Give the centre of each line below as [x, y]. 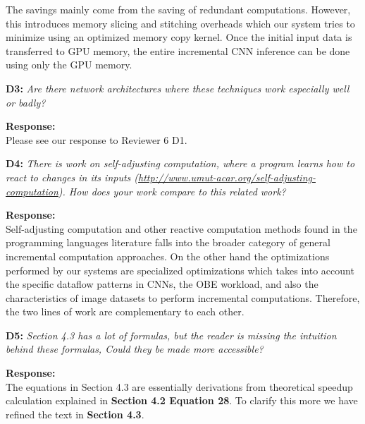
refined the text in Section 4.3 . [75, 414]
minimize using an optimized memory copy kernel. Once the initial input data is [179, 37]
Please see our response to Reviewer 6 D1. [97, 139]
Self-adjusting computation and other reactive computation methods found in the [181, 228]
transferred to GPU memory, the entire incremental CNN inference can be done [178, 50]
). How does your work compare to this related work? [172, 191]
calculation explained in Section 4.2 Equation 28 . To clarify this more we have [182, 400]
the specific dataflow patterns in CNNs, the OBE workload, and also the [162, 284]
